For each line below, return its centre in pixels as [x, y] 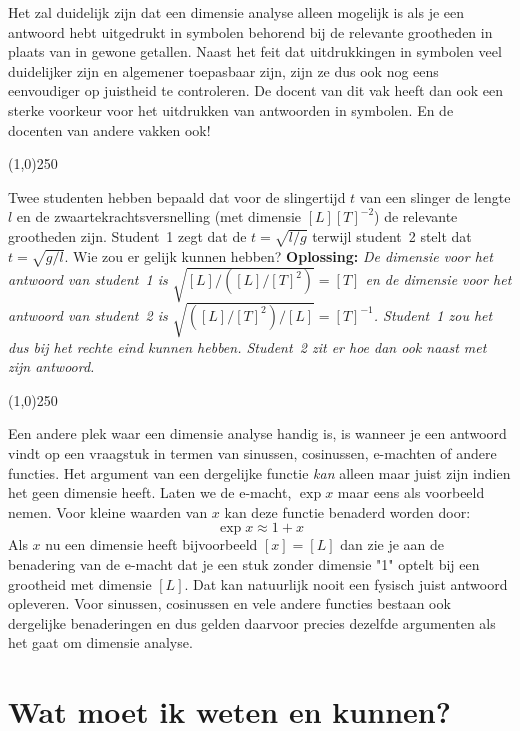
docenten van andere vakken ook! [109, 129]
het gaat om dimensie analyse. [100, 642]
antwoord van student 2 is [88, 314]
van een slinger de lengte [435, 196]
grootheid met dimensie [80, 583]
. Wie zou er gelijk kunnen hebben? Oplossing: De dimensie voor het [278, 255]
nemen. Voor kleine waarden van [108, 511]
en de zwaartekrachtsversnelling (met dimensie [159, 216]
